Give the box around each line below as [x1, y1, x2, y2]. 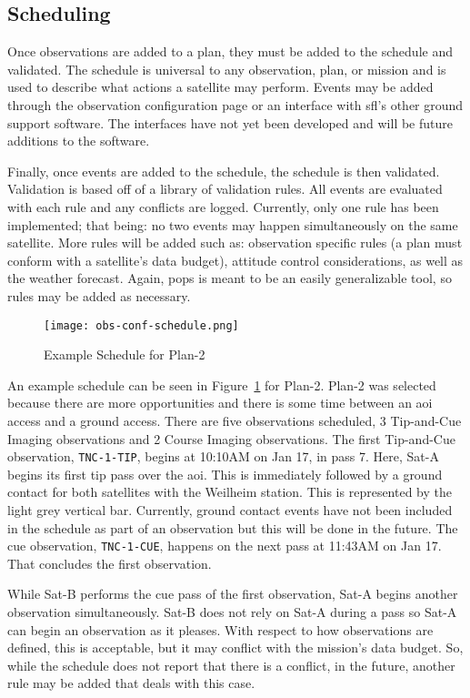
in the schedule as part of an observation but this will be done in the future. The [7, 518, 458, 537]
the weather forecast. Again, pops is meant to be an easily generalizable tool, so [7, 268, 452, 288]
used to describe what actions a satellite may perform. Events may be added [7, 77, 434, 96]
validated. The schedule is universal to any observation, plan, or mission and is [7, 59, 446, 78]
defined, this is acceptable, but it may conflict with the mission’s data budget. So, [7, 638, 464, 657]
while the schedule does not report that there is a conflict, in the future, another [7, 655, 455, 674]
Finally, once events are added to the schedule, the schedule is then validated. [7, 161, 440, 180]
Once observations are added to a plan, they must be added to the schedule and [7, 42, 453, 61]
